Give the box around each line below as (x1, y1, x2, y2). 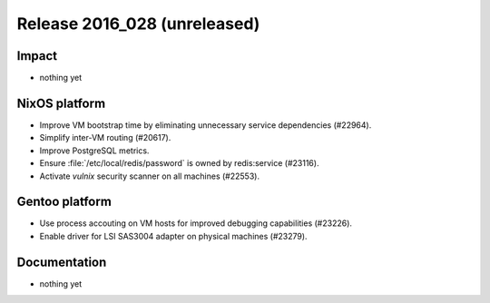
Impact (16, 48, 58, 64)
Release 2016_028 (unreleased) (16, 14, 260, 34)
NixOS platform (16, 95, 106, 111)
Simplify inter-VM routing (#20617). (39, 132, 171, 143)
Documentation (16, 254, 107, 269)
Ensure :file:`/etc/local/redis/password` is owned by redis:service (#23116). (39, 158, 319, 169)
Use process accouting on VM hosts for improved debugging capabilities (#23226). (39, 218, 353, 229)
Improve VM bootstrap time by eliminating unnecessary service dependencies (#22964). (39, 119, 372, 131)
